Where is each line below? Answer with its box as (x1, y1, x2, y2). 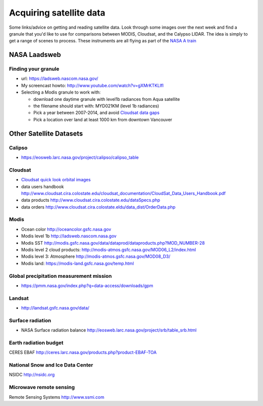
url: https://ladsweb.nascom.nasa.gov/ (21, 76, 98, 81)
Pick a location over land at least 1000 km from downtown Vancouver (33, 116, 172, 122)
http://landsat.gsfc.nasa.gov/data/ (21, 305, 90, 311)
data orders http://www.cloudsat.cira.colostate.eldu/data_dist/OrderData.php (21, 204, 176, 210)
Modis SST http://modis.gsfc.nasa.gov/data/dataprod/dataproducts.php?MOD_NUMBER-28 (21, 240, 205, 246)
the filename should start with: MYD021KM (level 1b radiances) (33, 103, 159, 109)
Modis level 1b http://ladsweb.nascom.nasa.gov (21, 233, 117, 239)
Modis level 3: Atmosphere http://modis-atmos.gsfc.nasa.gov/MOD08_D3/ (21, 253, 170, 259)
